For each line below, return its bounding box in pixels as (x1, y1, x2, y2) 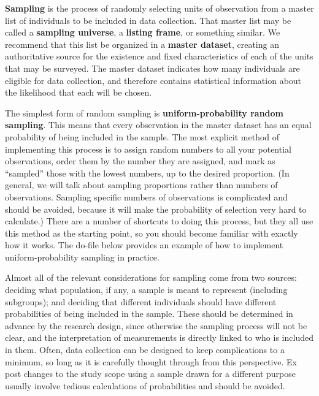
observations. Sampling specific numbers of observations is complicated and (5, 190, 288, 203)
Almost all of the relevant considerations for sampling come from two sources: (5, 271, 297, 284)
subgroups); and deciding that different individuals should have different (5, 295, 277, 308)
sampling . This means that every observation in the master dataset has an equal (5, 118, 312, 131)
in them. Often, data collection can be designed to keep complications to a (5, 343, 285, 356)
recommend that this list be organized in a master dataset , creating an (5, 37, 279, 50)
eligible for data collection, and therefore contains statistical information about (5, 74, 302, 86)
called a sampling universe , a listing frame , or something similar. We (5, 26, 280, 39)
